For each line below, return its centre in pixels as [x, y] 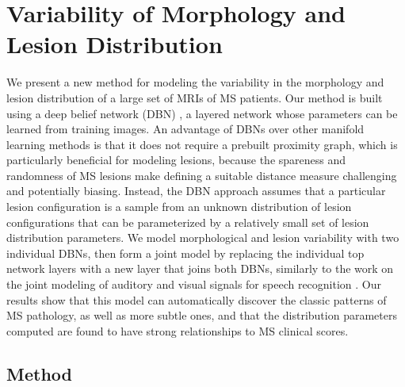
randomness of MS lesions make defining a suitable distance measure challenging [202, 175]
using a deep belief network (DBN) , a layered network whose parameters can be [202, 113]
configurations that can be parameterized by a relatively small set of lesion [188, 222]
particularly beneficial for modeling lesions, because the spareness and [176, 160]
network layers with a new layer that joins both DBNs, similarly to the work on [200, 268]
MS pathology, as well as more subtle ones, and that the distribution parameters [202, 315]
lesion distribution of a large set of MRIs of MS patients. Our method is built [195, 97]
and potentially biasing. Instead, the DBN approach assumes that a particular [196, 191]
